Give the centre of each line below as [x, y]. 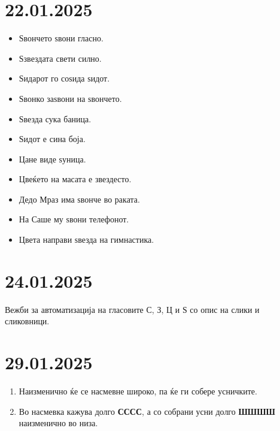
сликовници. [27, 321]
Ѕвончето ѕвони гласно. [61, 38]
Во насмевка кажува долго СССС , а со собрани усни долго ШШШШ [147, 411]
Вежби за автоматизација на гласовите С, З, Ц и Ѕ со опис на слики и [132, 309]
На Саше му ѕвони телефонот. [74, 219]
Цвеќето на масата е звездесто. [75, 179]
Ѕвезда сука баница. [55, 118]
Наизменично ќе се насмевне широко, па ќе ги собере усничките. [138, 391]
